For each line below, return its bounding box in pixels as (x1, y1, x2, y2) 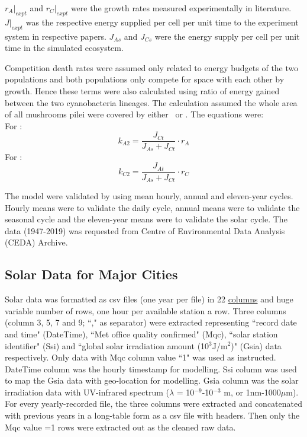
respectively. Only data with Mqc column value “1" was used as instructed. (5, 351, 276, 363)
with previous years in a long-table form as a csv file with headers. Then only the (5, 409, 300, 422)
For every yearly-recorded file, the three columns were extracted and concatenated (5, 397, 302, 410)
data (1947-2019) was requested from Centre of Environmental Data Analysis (5, 224, 285, 237)
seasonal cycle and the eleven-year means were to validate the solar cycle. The (5, 213, 287, 225)
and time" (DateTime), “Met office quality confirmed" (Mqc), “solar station (5, 327, 278, 340)
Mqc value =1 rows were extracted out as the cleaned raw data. (5, 420, 236, 433)
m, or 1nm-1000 (224, 385, 281, 398)
